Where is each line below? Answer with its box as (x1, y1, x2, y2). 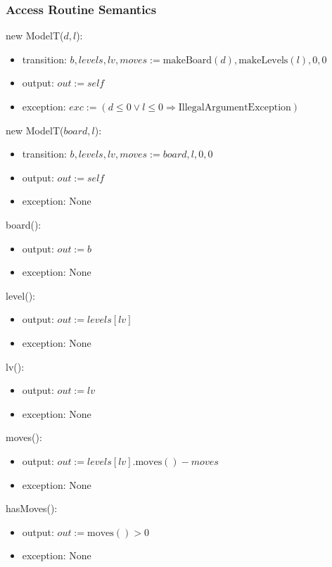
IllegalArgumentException (178, 103, 291, 113)
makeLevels (238, 55, 288, 65)
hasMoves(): (6, 501, 58, 516)
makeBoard (162, 55, 212, 65)
